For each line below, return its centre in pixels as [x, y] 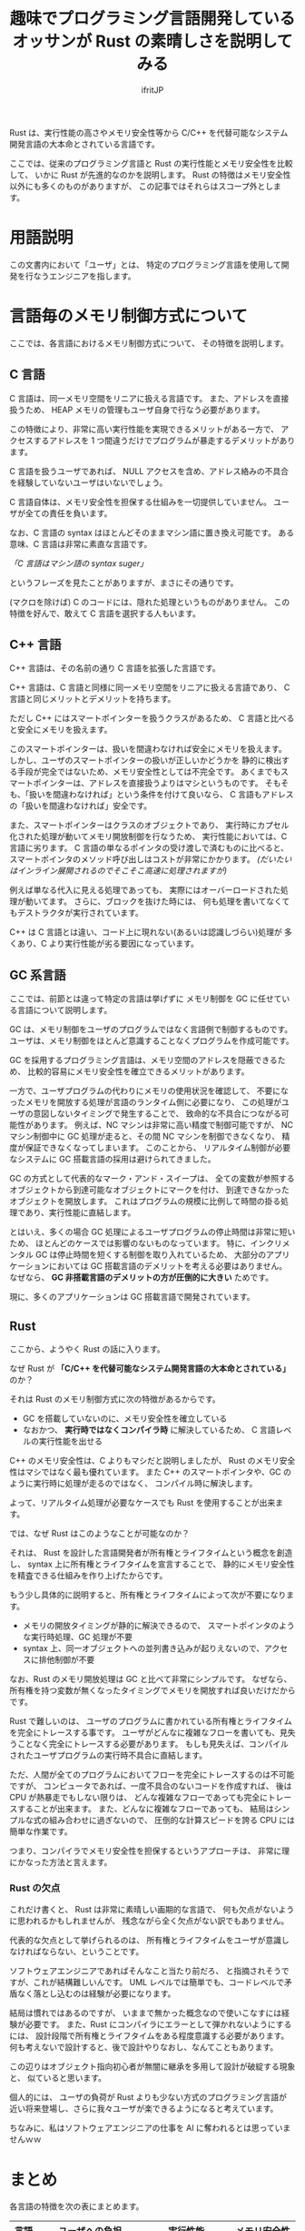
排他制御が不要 [67, 1660]
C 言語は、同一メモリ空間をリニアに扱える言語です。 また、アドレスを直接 [149, 398]
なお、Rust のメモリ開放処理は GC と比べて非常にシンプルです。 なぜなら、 [151, 1679]
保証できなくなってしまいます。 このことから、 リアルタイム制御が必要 [158, 1148]
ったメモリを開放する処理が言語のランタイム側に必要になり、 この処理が [146, 1102]
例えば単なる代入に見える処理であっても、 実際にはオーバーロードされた [145, 890]
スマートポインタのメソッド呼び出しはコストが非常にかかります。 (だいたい [151, 859]
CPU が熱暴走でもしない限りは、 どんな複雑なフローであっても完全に [139, 1798]
